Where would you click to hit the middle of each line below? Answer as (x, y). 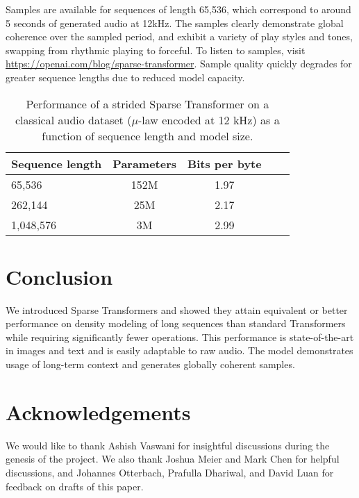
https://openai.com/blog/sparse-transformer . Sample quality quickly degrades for (179, 64)
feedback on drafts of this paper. (75, 486)
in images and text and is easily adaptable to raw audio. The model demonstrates (179, 350)
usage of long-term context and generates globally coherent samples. (150, 364)
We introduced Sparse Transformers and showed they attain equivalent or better (177, 309)
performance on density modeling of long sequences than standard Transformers (176, 323)
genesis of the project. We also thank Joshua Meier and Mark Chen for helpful (173, 459)
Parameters (145, 163)
